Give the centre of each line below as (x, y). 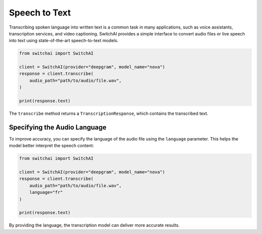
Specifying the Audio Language (58, 127)
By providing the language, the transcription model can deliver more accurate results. (94, 225)
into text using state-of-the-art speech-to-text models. (64, 41)
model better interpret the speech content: (51, 146)
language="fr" (46, 192)
